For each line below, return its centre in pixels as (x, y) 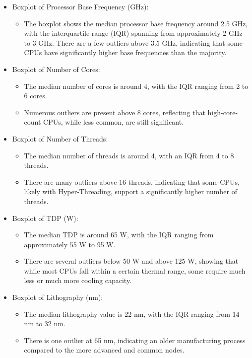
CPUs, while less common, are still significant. (114, 122)
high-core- (223, 112)
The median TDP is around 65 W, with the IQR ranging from (119, 235)
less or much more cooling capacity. (78, 280)
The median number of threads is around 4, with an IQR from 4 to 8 (129, 155)
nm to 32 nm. (45, 323)
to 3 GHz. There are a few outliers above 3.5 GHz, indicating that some (133, 42)
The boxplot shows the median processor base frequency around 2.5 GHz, (136, 23)
